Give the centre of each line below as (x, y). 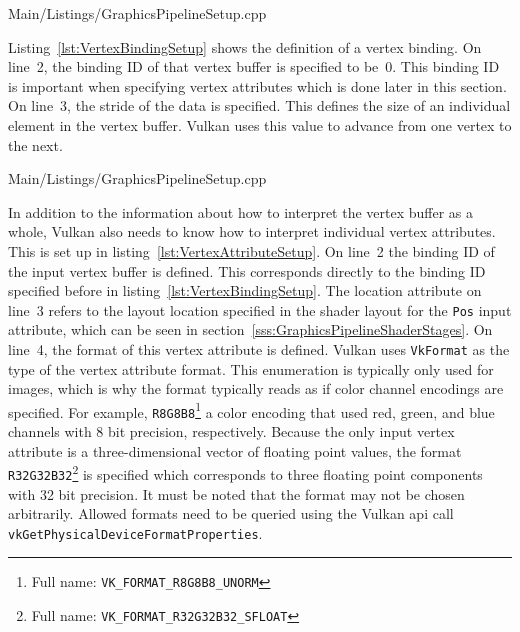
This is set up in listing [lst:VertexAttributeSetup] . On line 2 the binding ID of (251, 250)
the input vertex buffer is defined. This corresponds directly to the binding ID (247, 270)
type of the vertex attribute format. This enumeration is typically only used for (251, 368)
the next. (35, 144)
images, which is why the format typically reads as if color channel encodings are (256, 388)
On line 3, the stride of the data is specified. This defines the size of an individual (259, 105)
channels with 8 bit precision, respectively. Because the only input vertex (231, 431)
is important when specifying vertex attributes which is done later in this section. (257, 85)
